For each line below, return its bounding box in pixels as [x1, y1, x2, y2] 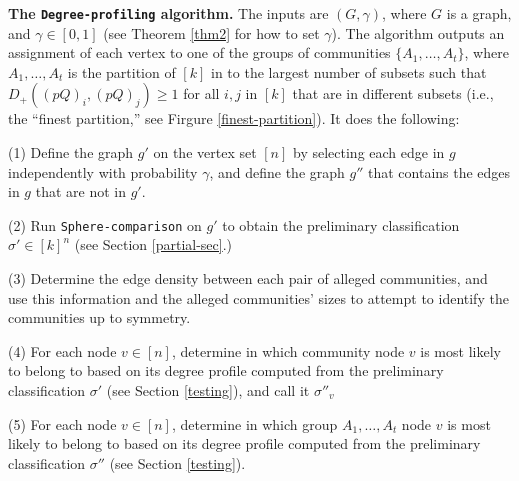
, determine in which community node [171, 340, 405, 361]
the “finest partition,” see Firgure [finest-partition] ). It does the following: [8, 108, 460, 129]
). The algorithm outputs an [331, 22, 505, 43]
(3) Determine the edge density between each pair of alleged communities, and [8, 268, 488, 289]
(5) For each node [8, 413, 117, 434]
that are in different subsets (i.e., [292, 83, 494, 104]
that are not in [35, 181, 126, 202]
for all [183, 83, 220, 104]
